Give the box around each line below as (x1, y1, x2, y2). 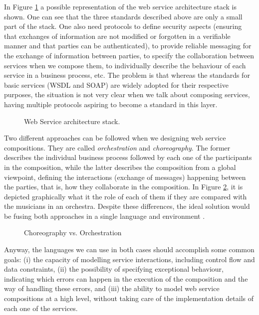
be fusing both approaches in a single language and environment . (4, 210, 205, 221)
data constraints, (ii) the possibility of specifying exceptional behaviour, (4, 264, 224, 274)
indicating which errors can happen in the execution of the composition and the (4, 273, 248, 284)
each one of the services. (4, 303, 78, 313)
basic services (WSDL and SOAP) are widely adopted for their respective (4, 79, 229, 90)
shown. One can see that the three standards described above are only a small (4, 11, 243, 21)
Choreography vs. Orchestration (24, 227, 122, 238)
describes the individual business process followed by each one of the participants (4, 152, 252, 162)
